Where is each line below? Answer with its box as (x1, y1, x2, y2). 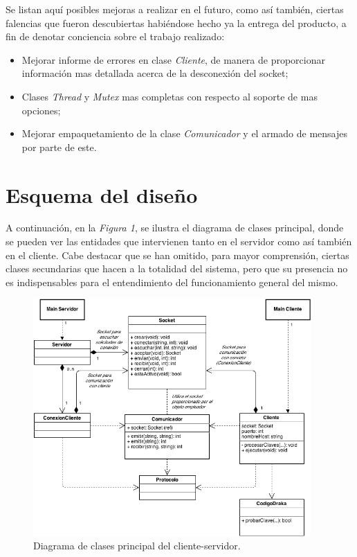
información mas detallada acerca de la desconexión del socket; (21, 66, 289, 80)
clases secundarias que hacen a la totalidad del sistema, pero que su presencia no (6, 261, 348, 276)
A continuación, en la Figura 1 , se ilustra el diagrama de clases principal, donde (6, 220, 344, 235)
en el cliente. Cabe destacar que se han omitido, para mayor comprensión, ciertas (6, 247, 349, 262)
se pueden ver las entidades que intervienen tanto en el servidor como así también (6, 234, 352, 249)
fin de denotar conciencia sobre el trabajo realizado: (6, 29, 225, 44)
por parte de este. (21, 139, 97, 154)
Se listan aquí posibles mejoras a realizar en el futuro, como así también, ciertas (6, 2, 344, 16)
